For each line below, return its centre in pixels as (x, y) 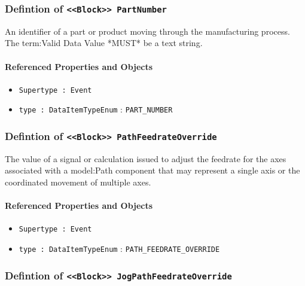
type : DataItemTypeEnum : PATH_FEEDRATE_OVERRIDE (119, 249)
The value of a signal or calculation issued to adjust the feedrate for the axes (146, 158)
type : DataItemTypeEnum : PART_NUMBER (96, 109)
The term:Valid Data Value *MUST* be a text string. (104, 43)
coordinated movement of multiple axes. (78, 182)
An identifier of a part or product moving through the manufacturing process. (147, 31)
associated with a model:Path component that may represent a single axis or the (152, 170)
